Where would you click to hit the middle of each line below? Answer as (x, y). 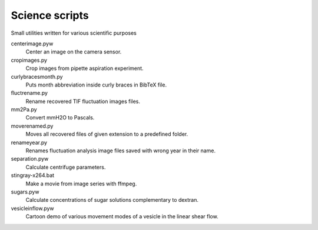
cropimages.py (29, 60)
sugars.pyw (25, 192)
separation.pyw (30, 159)
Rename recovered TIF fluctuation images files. (83, 101)
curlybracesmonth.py (37, 76)
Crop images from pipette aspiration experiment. (85, 68)
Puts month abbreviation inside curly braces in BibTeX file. (96, 85)
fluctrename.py (29, 93)
